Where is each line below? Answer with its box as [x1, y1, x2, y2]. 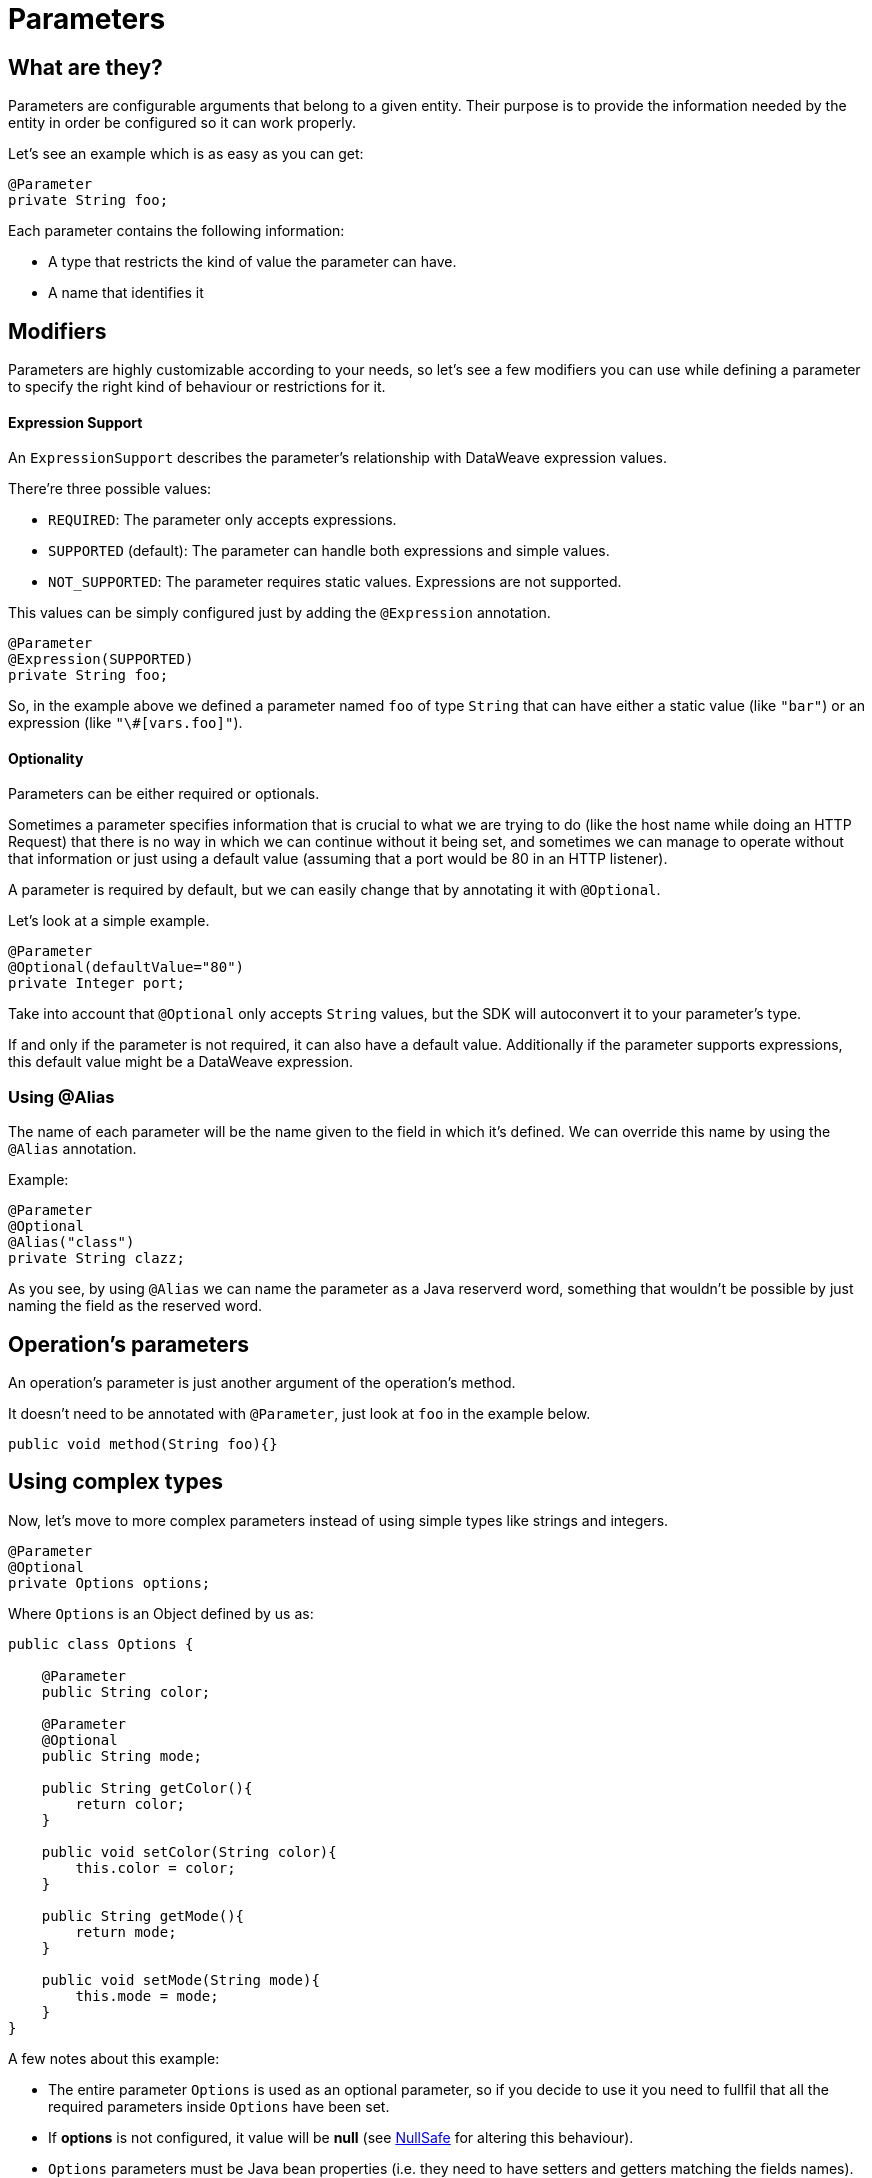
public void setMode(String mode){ [41, 1971, 320, 1988]
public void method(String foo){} [8, 1436, 278, 1453]
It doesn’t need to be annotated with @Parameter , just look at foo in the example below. [8, 1405, 591, 1423]
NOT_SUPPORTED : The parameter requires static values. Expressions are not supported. [48, 573, 622, 591]
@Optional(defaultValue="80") [8, 959, 245, 976]
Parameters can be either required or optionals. [8, 785, 320, 803]
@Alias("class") [8, 1234, 135, 1251]
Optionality [8, 749, 84, 767]
